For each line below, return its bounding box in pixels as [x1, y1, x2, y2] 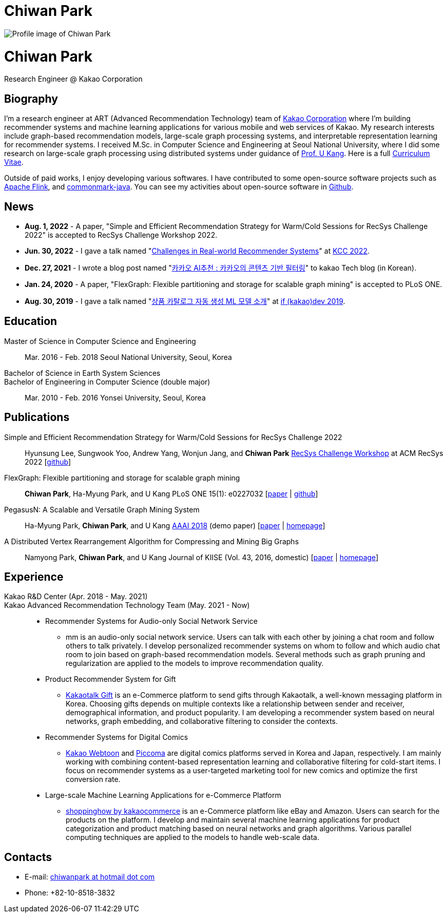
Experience [4, 570, 64, 584]
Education [4, 315, 57, 328]
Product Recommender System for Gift [45, 675, 176, 684]
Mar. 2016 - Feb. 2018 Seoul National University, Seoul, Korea [25, 352, 232, 361]
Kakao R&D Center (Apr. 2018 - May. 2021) [4, 592, 148, 601]
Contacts [4, 850, 52, 864]
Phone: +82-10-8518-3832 [25, 888, 115, 897]
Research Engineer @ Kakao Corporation [4, 74, 143, 84]
